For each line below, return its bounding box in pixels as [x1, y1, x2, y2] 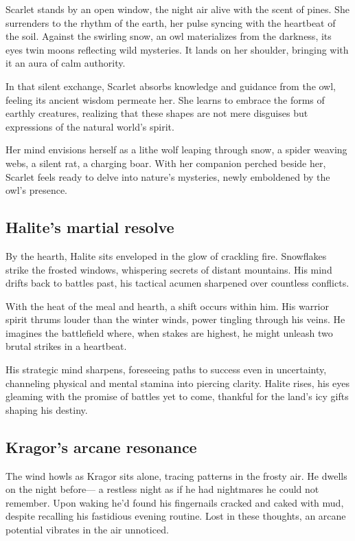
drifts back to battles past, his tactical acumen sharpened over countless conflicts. [5, 276, 350, 290]
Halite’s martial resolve [5, 217, 174, 238]
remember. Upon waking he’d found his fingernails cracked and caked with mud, [5, 495, 344, 509]
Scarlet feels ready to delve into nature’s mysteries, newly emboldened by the [5, 169, 330, 184]
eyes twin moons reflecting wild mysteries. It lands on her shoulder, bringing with [5, 42, 349, 56]
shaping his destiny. [5, 402, 88, 417]
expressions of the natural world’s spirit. [5, 119, 174, 133]
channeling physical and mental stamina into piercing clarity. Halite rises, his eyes [5, 375, 350, 390]
